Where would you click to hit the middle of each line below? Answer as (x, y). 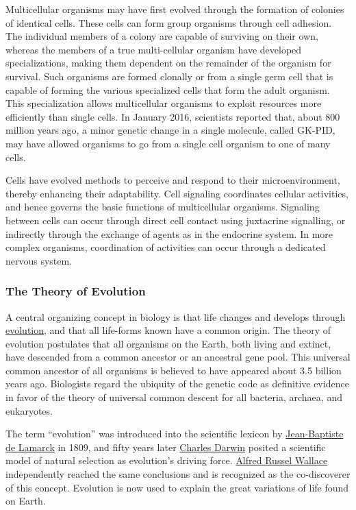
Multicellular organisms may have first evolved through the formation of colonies (175, 9)
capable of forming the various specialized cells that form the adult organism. (168, 89)
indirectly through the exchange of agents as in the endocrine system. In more (169, 233)
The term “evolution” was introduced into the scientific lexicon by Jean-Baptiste (175, 434)
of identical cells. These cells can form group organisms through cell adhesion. (169, 22)
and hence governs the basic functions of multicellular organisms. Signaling (163, 207)
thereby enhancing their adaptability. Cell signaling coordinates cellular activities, (177, 193)
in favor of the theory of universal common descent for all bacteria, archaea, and (174, 397)
